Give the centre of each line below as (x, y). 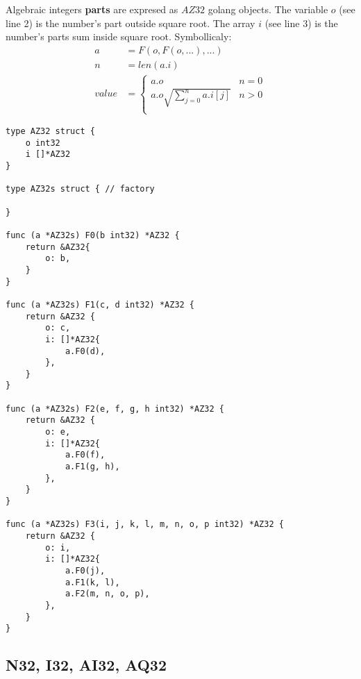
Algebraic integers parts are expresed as (92, 9)
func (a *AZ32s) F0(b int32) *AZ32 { (93, 235)
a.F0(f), (85, 455)
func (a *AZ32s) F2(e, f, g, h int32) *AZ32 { (115, 409)
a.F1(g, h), (92, 467)
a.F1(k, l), (92, 582)
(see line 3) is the (301, 23)
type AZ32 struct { (50, 132)
